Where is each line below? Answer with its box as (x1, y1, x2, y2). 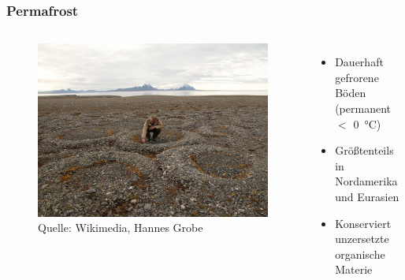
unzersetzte (335, 230, 389, 247)
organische (335, 245, 385, 262)
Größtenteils (335, 142, 394, 159)
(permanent (335, 100, 391, 116)
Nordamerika (335, 173, 398, 189)
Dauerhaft (335, 54, 384, 70)
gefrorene (335, 69, 379, 85)
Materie (335, 261, 373, 278)
